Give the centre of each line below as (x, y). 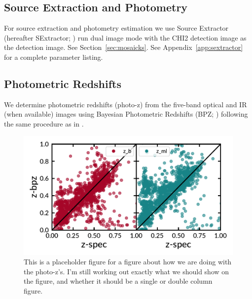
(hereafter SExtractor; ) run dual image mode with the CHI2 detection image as (125, 37)
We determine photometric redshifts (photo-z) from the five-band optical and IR (126, 104)
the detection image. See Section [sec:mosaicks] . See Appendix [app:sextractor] (124, 47)
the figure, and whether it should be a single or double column (118, 281)
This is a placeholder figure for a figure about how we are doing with (128, 262)
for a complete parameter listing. (54, 57)
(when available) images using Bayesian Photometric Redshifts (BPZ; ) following (126, 114)
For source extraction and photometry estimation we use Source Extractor (116, 28)
